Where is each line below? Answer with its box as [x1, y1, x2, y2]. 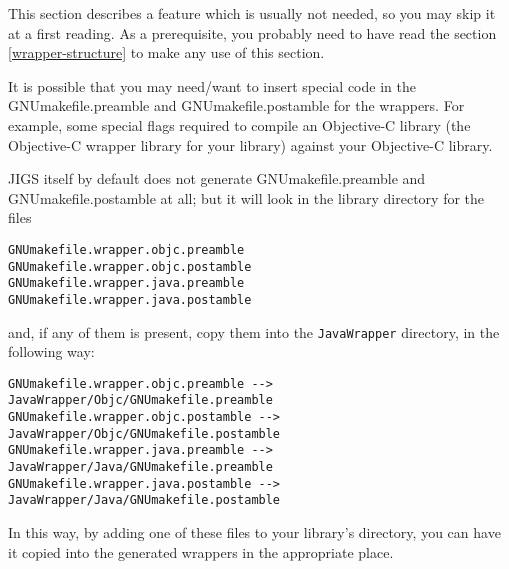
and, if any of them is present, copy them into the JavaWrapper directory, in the [8, 321, 500, 342]
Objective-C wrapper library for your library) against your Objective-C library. [8, 134, 493, 155]
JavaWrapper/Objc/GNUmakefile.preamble [8, 393, 273, 408]
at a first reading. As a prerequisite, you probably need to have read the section [8, 22, 497, 43]
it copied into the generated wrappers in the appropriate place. [8, 541, 394, 562]
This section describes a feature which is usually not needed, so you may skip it [8, 3, 496, 23]
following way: [8, 341, 95, 362]
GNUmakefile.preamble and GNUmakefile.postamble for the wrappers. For [8, 95, 465, 116]
